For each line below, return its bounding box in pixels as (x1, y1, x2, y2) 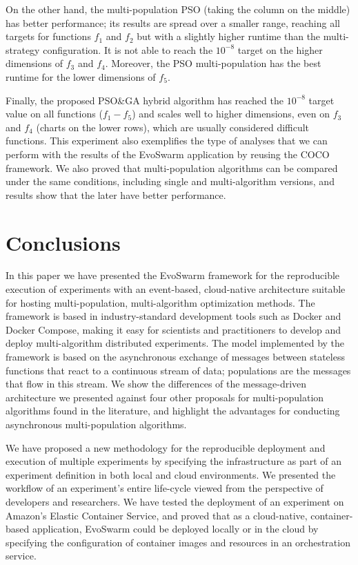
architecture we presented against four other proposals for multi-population (6, 390, 324, 404)
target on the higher (237, 42, 323, 57)
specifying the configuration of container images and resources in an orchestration (6, 535, 350, 549)
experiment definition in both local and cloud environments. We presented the (6, 467, 336, 481)
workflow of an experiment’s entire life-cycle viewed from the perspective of (6, 481, 324, 495)
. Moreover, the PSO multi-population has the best (105, 56, 321, 70)
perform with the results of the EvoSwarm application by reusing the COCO (6, 146, 330, 161)
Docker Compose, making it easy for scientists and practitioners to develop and (6, 322, 341, 336)
